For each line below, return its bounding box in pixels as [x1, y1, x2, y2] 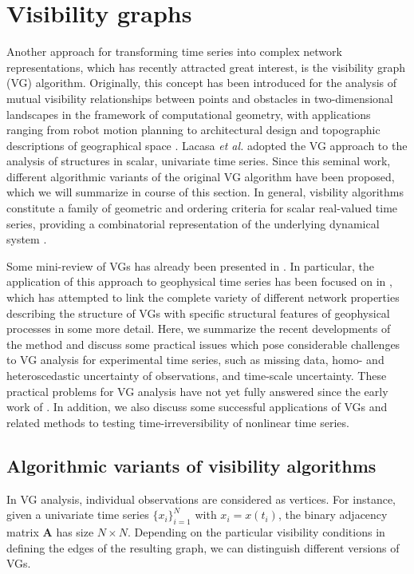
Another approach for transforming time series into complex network [6, 43, 342, 60]
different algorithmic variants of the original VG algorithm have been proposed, [6, 168, 395, 184]
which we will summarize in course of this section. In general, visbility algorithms [6, 184, 404, 200]
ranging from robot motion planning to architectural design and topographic [6, 121, 380, 138]
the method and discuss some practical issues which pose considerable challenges [6, 335, 400, 352]
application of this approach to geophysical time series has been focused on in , [6, 273, 392, 290]
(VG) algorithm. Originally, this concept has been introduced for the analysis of [6, 74, 397, 91]
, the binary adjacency [278, 506, 388, 523]
